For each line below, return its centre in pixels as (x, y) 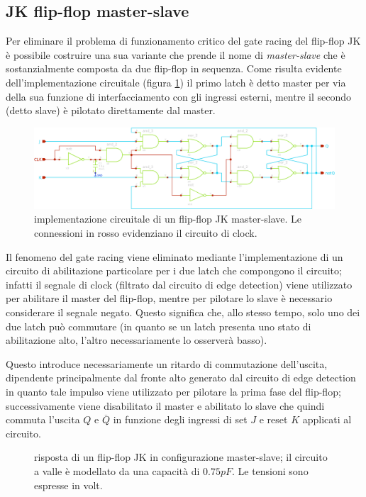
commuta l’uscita (43, 419)
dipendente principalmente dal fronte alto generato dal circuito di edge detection (181, 378)
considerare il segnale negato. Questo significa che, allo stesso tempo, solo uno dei (183, 312)
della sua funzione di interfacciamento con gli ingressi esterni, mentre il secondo (179, 96)
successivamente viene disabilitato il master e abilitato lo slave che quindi (165, 405)
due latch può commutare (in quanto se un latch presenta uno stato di (159, 326)
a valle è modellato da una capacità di (117, 470)
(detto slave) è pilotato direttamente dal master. (111, 110)
